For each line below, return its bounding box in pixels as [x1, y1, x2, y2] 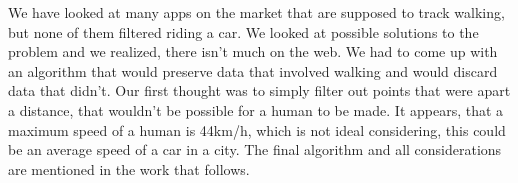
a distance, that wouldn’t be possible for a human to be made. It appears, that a [8, 99, 504, 120]
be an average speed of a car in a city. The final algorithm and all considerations [8, 139, 502, 160]
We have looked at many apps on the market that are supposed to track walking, [8, 2, 505, 22]
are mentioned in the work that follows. [8, 158, 250, 179]
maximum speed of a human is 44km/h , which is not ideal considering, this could [8, 119, 506, 140]
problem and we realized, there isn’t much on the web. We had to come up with [8, 41, 498, 62]
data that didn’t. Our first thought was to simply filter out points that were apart [8, 80, 511, 101]
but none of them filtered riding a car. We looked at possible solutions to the [8, 21, 479, 42]
